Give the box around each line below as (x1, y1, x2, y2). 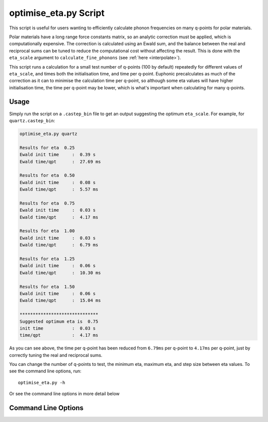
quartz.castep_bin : (9, 117, 56, 124)
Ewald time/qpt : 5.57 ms (19, 187, 99, 192)
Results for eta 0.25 (19, 144, 75, 150)
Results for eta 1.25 (19, 256, 75, 262)
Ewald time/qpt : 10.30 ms (19, 270, 101, 276)
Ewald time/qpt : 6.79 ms (19, 242, 99, 248)
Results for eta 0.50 (19, 173, 75, 178)
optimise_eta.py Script (9, 7, 105, 18)
